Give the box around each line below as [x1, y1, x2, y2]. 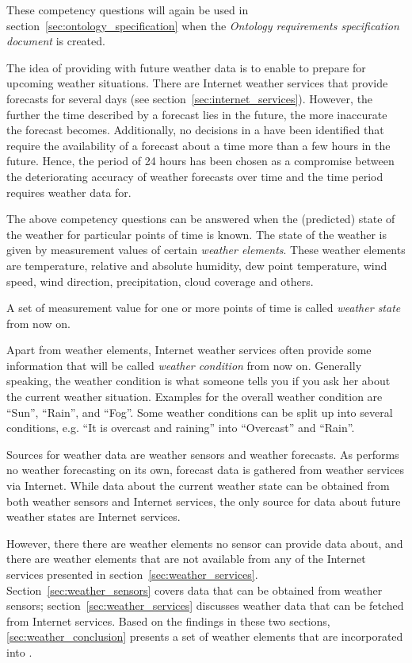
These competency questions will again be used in [6, 2, 249, 17]
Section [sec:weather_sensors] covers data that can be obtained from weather [6, 581, 383, 598]
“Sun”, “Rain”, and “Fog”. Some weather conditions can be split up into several [6, 403, 393, 420]
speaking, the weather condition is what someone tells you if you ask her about [6, 372, 391, 389]
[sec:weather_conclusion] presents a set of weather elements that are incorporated [6, 628, 403, 645]
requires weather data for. [6, 183, 132, 200]
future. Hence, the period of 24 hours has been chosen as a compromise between [6, 152, 395, 169]
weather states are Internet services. [6, 508, 181, 525]
